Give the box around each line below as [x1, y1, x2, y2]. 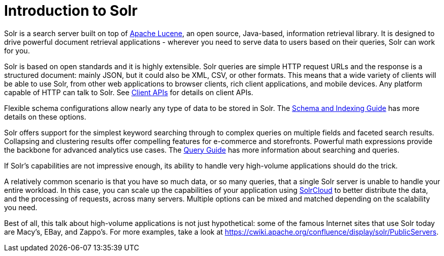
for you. [4, 46, 30, 55]
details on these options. [4, 112, 86, 121]
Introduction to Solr [4, 2, 138, 19]
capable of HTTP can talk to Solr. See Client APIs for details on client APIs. [4, 88, 253, 97]
